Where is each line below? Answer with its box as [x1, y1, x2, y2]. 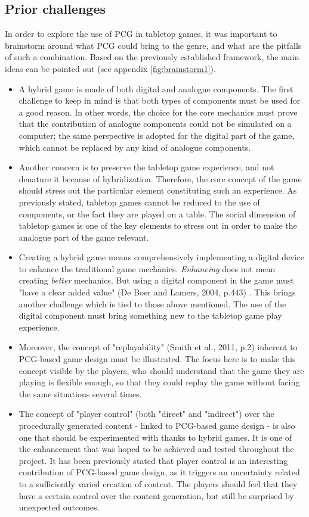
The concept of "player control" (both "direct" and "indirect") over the [18, 407, 274, 420]
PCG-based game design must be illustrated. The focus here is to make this [18, 353, 296, 365]
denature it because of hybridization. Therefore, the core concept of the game [18, 172, 302, 185]
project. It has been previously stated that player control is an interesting [18, 454, 288, 466]
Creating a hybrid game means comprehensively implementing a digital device [18, 251, 304, 263]
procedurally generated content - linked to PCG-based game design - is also [18, 419, 295, 432]
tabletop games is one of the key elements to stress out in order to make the [18, 219, 297, 232]
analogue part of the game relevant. [18, 231, 149, 243]
